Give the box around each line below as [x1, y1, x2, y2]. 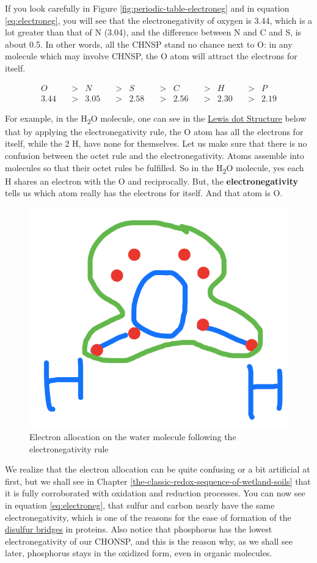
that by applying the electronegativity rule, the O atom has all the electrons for [5, 125, 304, 138]
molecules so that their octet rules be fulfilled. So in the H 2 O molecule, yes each [5, 161, 304, 175]
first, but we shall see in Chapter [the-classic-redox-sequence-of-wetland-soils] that [5, 474, 311, 487]
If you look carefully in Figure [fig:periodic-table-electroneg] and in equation [5, 2, 290, 14]
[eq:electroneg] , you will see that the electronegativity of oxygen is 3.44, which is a [5, 13, 313, 26]
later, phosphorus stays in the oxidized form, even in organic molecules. [5, 546, 272, 559]
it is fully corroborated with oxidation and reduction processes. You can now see [5, 487, 305, 499]
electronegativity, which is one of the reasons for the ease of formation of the [5, 510, 291, 523]
